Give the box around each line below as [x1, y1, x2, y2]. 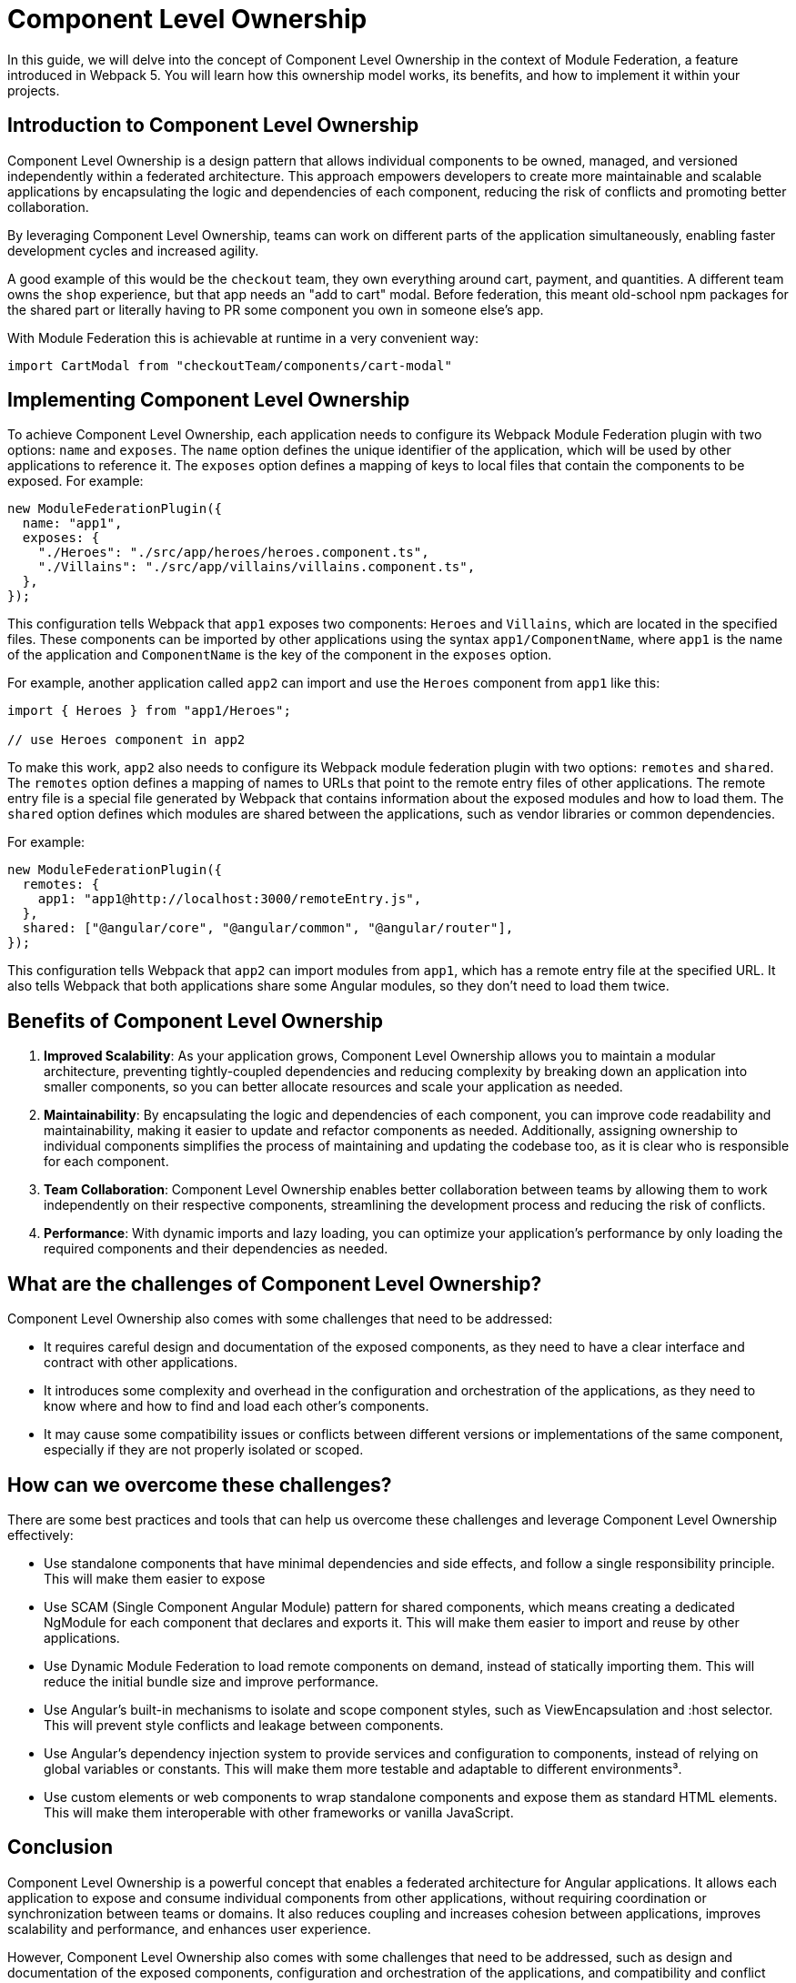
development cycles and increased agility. [7, 242, 259, 258]
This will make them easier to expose [44, 1570, 266, 1586]
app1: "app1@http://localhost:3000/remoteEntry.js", [37, 891, 422, 907]
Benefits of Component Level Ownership [7, 1009, 384, 1032]
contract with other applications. [44, 1354, 238, 1371]
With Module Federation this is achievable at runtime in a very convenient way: [7, 329, 479, 346]
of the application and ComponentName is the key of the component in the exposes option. [7, 647, 552, 663]
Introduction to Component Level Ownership [7, 114, 419, 137]
